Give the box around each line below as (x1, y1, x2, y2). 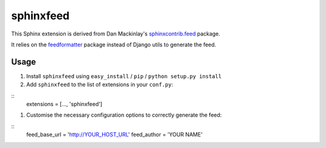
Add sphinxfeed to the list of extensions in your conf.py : (26, 81, 173, 88)
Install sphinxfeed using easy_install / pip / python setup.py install (26, 72, 222, 79)
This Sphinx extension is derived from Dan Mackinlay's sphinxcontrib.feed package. (11, 30, 220, 37)
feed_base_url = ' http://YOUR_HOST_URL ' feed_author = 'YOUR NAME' (26, 131, 203, 138)
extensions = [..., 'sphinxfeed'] (26, 100, 103, 108)
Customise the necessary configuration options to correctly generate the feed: (26, 111, 222, 119)
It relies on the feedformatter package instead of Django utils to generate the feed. (11, 41, 217, 48)
